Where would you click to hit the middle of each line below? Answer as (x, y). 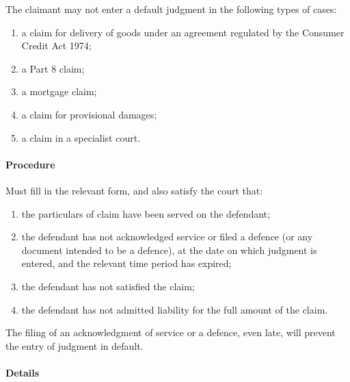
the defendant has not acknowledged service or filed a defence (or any (167, 237)
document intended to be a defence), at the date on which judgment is (169, 250)
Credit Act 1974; (56, 46)
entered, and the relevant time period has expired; (126, 263)
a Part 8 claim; (53, 68)
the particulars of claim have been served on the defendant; (146, 213)
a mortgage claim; (59, 91)
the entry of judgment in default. (75, 345)
